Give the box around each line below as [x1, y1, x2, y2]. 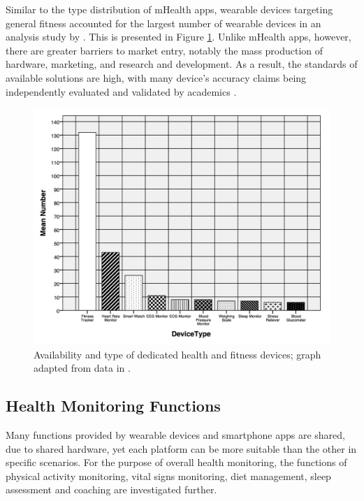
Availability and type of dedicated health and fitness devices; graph [34, 347, 321, 361]
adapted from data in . [34, 361, 131, 375]
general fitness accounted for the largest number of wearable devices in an [6, 15, 321, 30]
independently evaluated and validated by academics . [6, 84, 237, 99]
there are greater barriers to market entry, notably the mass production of [6, 43, 323, 57]
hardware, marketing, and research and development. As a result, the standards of [6, 57, 358, 71]
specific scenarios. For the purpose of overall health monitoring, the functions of [6, 455, 347, 470]
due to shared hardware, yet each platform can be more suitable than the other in [6, 441, 357, 456]
